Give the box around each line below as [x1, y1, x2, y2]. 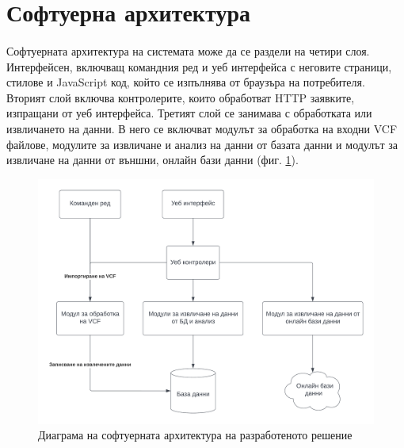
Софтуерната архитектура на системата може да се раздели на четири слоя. [6, 42, 370, 59]
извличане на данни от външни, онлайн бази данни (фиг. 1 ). [6, 151, 299, 168]
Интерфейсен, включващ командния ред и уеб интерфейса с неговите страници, [6, 58, 392, 75]
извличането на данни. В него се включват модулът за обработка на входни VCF [6, 120, 398, 136]
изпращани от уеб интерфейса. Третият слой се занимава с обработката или [6, 105, 372, 121]
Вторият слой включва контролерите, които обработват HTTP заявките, [6, 89, 355, 105]
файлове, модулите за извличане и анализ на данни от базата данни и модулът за [6, 136, 398, 152]
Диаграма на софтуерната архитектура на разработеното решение [38, 427, 353, 443]
